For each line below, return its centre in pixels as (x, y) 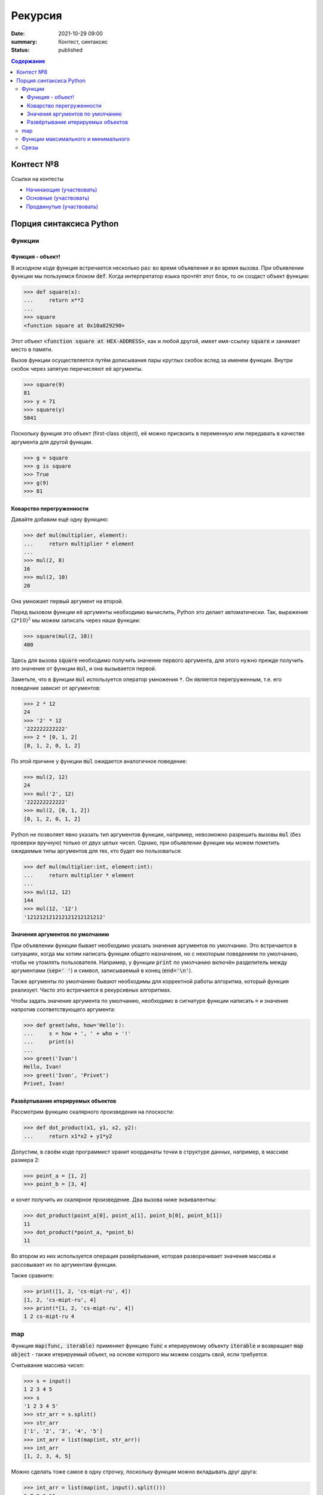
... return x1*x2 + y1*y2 (68, 1136)
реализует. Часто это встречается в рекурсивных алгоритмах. (91, 990)
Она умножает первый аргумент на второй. (67, 601)
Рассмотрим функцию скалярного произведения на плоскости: (93, 1112)
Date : (18, 33)
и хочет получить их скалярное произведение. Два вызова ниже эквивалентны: (114, 1200)
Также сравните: (33, 1276)
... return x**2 (54, 300)
